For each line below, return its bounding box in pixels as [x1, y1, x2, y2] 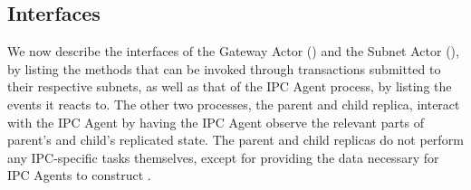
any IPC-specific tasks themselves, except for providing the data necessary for [7, 147, 439, 166]
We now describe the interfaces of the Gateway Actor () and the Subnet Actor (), [7, 42, 459, 61]
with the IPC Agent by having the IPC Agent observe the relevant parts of [7, 112, 424, 131]
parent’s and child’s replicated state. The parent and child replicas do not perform [7, 130, 464, 149]
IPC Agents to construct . [7, 166, 151, 185]
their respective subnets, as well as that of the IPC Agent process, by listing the [7, 77, 452, 96]
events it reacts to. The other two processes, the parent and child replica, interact [7, 94, 460, 113]
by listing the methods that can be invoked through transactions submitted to [7, 59, 441, 78]
